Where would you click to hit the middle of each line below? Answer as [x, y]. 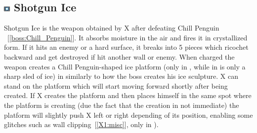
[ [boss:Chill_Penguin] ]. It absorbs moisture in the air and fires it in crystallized [127, 37]
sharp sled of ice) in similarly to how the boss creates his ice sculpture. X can [121, 76]
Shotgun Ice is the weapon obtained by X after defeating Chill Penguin [112, 28]
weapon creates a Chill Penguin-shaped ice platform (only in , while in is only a [125, 66]
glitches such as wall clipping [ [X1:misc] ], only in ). [81, 124]
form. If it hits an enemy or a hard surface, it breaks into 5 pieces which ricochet [126, 47]
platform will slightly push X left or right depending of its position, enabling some [128, 115]
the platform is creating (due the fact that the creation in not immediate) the [122, 105]
